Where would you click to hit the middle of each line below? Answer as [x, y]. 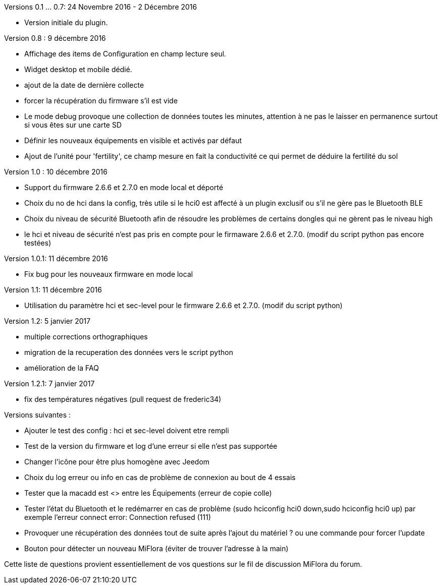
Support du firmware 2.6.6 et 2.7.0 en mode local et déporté [124, 187]
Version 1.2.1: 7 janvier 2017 [49, 384]
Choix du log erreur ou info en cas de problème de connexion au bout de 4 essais [160, 477]
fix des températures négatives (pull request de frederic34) [123, 399]
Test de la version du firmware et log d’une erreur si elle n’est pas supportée [151, 446]
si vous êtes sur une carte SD [73, 125]
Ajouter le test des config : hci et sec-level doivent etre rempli [127, 430]
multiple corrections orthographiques [86, 337]
